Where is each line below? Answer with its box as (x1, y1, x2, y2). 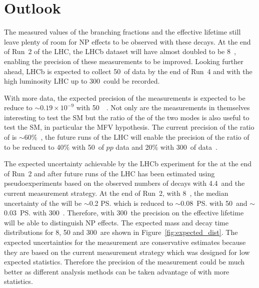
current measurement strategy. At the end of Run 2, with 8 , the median (4, 188, 228, 198)
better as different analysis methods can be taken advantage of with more (4, 266, 229, 276)
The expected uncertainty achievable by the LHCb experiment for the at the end (4, 158, 251, 169)
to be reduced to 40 (4, 141, 64, 152)
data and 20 (115, 141, 152, 152)
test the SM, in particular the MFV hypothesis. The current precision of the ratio (4, 122, 254, 132)
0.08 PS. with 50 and (180, 197, 247, 208)
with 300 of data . (160, 141, 217, 152)
